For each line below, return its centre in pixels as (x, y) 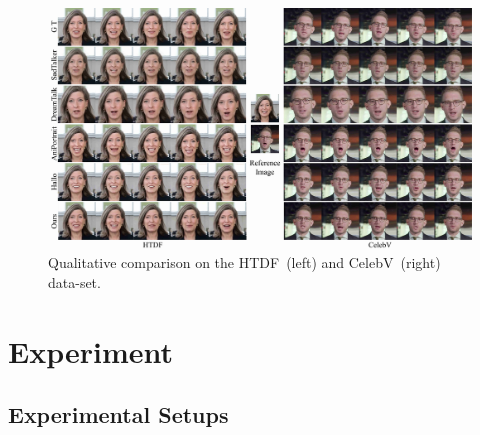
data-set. (74, 281)
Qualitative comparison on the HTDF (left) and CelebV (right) (244, 262)
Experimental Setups (118, 414)
